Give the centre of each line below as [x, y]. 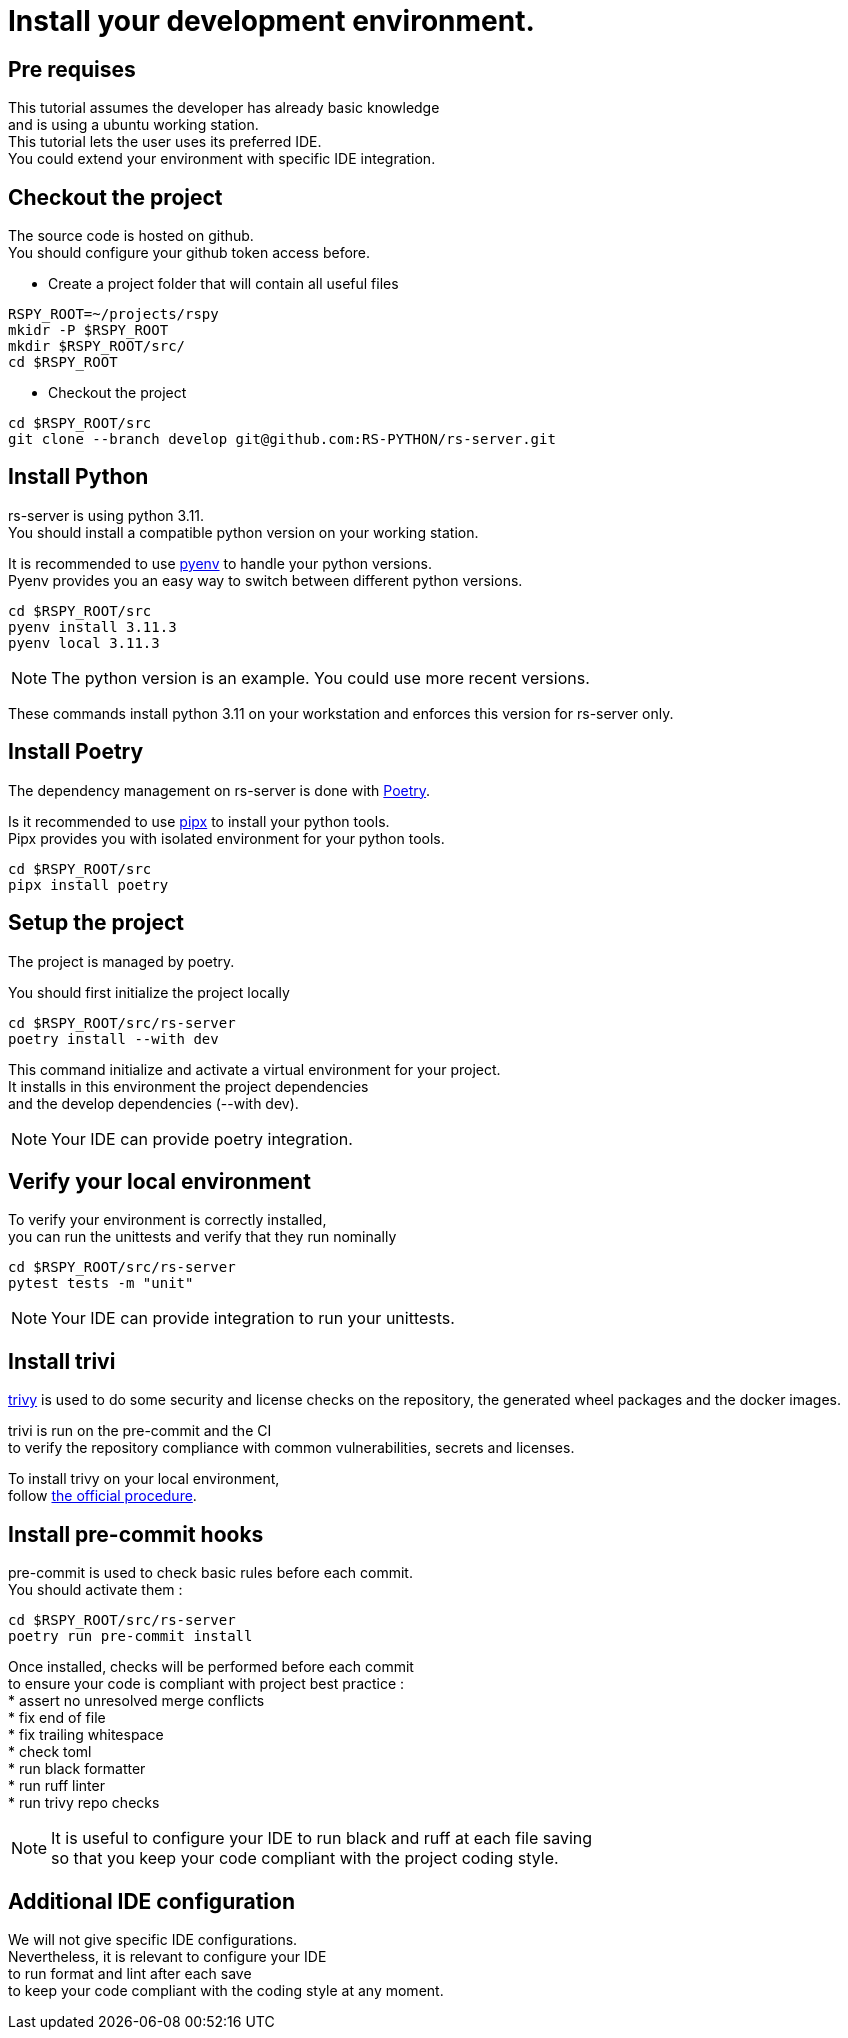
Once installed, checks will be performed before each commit [211, 1667]
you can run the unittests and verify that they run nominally [202, 1237]
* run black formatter [77, 1769]
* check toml [50, 1752]
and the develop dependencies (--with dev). [153, 1103]
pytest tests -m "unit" [101, 1283]
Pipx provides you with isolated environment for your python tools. [226, 838]
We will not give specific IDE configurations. [153, 1939]
